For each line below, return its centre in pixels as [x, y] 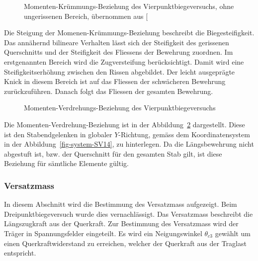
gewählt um [233, 233]
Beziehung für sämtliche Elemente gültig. [66, 163]
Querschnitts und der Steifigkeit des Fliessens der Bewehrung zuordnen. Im [119, 52]
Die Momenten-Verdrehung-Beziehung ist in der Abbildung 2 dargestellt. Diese [125, 124]
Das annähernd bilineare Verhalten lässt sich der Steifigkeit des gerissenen [117, 42]
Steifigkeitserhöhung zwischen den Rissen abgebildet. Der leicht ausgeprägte [120, 71]
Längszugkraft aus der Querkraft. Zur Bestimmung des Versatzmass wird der [121, 223]
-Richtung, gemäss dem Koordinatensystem [184, 134]
